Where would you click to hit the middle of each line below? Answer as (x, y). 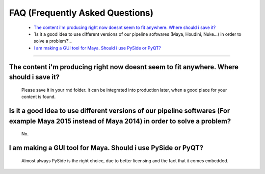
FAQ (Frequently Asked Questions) (81, 13)
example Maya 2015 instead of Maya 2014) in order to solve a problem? (120, 121)
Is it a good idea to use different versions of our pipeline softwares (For (119, 111)
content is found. (39, 97)
